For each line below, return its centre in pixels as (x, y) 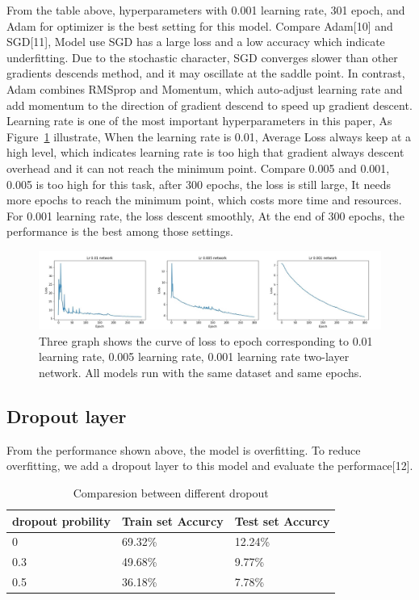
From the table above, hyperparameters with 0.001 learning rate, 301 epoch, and (206, 10)
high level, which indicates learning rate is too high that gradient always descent (205, 152)
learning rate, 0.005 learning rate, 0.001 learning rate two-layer (194, 357)
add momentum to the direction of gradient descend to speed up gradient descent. (209, 105)
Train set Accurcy (172, 520)
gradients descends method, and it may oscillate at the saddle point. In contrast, (206, 73)
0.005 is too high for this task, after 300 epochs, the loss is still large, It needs (199, 184)
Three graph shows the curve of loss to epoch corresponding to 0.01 (206, 340)
